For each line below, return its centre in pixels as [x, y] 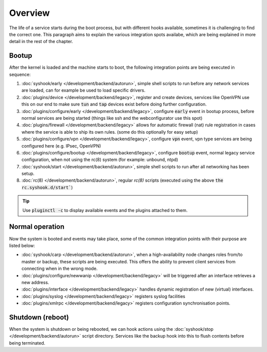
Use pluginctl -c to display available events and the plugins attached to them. [105, 210]
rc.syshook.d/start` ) [47, 187]
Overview [29, 13]
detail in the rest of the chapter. [41, 42]
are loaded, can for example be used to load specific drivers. [84, 90]
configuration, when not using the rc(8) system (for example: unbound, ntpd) [100, 160]
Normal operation [37, 227]
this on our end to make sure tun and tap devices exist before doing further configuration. [114, 104]
